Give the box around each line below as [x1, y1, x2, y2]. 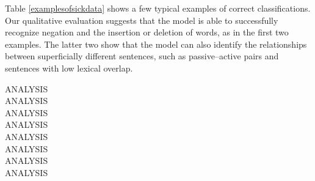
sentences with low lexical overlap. [5, 61, 133, 74]
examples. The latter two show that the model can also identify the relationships [5, 37, 307, 50]
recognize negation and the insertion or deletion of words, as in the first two [5, 26, 289, 39]
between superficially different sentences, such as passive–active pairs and [5, 50, 279, 62]
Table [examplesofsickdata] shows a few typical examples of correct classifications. [5, 2, 311, 14]
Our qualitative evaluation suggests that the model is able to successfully [5, 13, 278, 26]
